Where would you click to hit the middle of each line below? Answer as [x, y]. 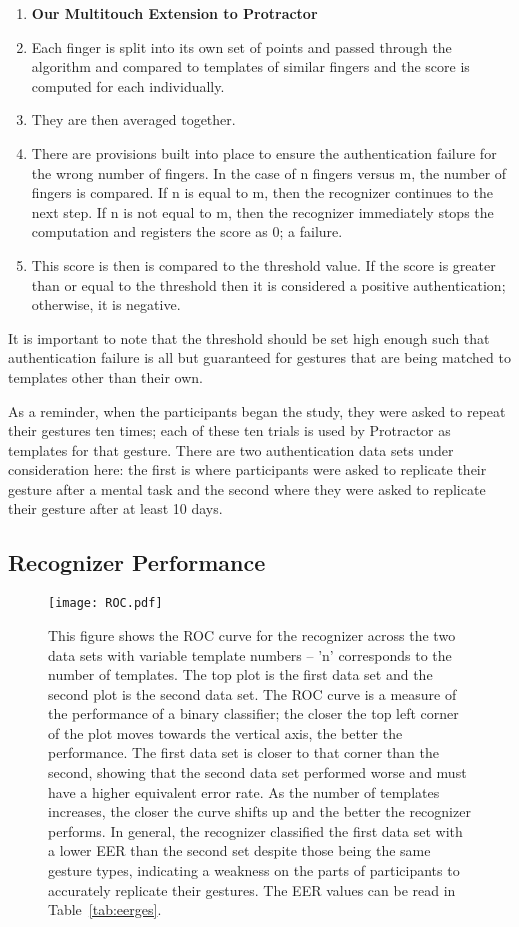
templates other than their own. [105, 376]
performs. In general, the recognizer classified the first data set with [255, 830]
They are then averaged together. [133, 119]
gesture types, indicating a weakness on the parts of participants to [254, 870]
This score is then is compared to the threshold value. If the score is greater [263, 264]
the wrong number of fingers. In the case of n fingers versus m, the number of [269, 172]
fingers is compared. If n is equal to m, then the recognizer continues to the [262, 192]
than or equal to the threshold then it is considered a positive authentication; [268, 284]
